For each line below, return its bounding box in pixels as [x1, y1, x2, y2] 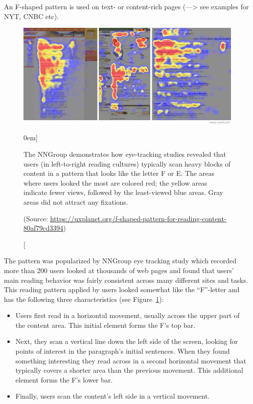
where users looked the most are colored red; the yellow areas [23, 177, 207, 188]
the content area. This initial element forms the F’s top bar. [15, 319, 196, 330]
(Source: [23, 213, 48, 223]
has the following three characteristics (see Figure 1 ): [4, 294, 164, 304]
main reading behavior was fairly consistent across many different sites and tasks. [4, 275, 248, 285]
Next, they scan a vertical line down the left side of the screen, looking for [15, 336, 238, 346]
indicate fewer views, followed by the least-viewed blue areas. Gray [23, 187, 223, 197]
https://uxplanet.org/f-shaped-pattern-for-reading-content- [50, 213, 227, 223]
